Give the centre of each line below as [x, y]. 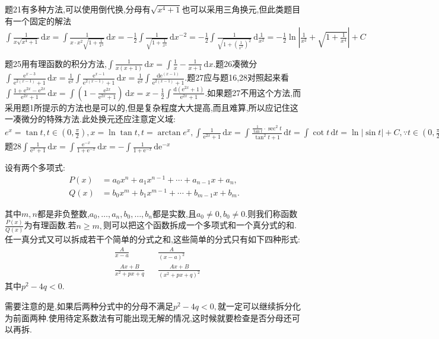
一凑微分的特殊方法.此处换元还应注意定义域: [90, 119]
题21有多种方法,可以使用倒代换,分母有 [78, 9]
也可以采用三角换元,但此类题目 [241, 9]
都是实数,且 [174, 213]
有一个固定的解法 [38, 20]
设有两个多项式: [35, 167]
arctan [169, 133]
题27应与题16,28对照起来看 [238, 77]
